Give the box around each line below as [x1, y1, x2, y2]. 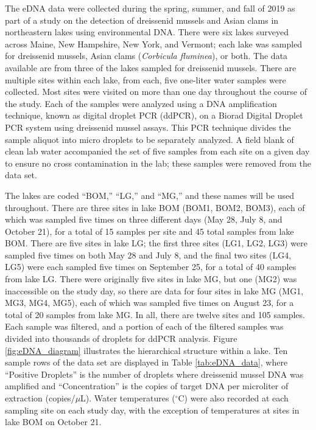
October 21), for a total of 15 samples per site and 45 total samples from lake [5, 224, 294, 237]
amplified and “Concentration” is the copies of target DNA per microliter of [5, 380, 289, 392]
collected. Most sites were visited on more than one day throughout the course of [5, 85, 307, 98]
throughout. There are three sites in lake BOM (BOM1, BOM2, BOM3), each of [5, 201, 305, 213]
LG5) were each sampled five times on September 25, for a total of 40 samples [5, 260, 297, 273]
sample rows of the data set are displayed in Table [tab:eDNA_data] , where [5, 356, 288, 369]
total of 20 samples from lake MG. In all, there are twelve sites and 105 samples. [5, 308, 305, 321]
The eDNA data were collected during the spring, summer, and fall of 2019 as [5, 2, 295, 14]
